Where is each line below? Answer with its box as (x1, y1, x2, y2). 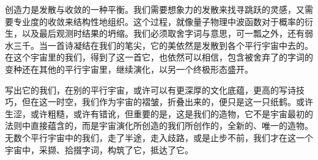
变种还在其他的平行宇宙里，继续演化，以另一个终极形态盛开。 (5, 62, 253, 75)
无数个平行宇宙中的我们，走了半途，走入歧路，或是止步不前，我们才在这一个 (5, 131, 313, 144)
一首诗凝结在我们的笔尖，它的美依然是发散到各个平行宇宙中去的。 (47, 38, 313, 51)
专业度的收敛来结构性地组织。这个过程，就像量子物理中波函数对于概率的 (13, 15, 305, 27)
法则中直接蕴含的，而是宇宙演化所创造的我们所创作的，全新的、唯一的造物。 (5, 119, 313, 132)
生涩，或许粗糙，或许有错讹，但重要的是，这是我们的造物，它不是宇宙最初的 (5, 107, 313, 120)
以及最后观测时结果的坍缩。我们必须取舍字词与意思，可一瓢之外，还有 (21, 27, 305, 40)
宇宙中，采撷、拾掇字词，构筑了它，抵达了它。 (5, 143, 193, 156)
